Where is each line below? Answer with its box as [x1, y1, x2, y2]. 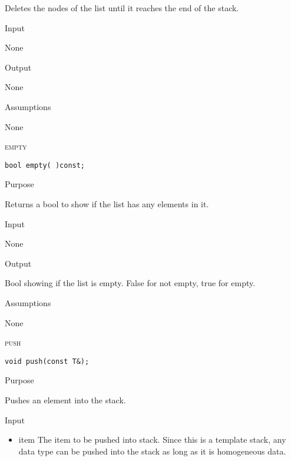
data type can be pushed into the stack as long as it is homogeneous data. [18, 445, 286, 457]
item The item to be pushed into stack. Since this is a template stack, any [18, 433, 286, 446]
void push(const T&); [5, 357, 90, 366]
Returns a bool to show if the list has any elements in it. [5, 198, 209, 210]
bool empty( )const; [5, 161, 85, 170]
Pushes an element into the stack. [5, 394, 126, 406]
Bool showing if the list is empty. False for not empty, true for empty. [5, 277, 256, 289]
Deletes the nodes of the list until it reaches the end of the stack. [5, 2, 239, 14]
